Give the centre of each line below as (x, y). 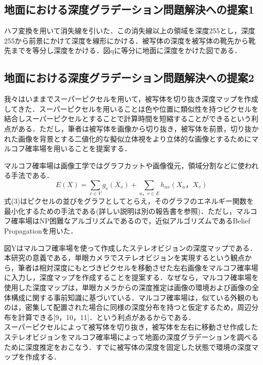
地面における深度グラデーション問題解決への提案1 (129, 9)
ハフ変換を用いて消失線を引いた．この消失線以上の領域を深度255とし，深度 (130, 31)
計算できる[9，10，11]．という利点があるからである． (106, 317)
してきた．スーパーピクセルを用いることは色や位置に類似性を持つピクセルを (131, 108)
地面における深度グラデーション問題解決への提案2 (129, 78)
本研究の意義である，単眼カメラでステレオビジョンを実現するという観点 (124, 258)
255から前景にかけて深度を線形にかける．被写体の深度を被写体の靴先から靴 (130, 40)
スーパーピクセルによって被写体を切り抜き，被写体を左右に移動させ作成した (131, 327)
